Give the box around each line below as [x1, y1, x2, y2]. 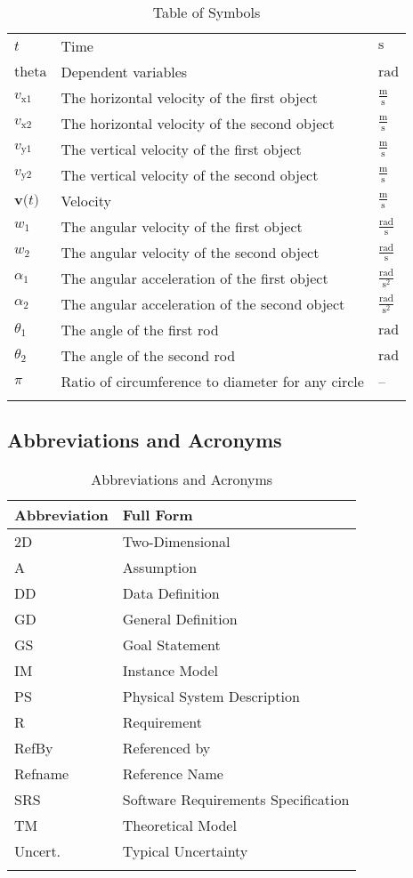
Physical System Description [122, 686, 300, 707]
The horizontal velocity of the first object [61, 87, 319, 108]
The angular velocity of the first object [61, 216, 303, 237]
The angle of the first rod [61, 319, 219, 340]
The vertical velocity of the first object [61, 139, 302, 159]
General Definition [122, 608, 238, 630]
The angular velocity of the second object [61, 242, 320, 262]
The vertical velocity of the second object [61, 165, 319, 185]
